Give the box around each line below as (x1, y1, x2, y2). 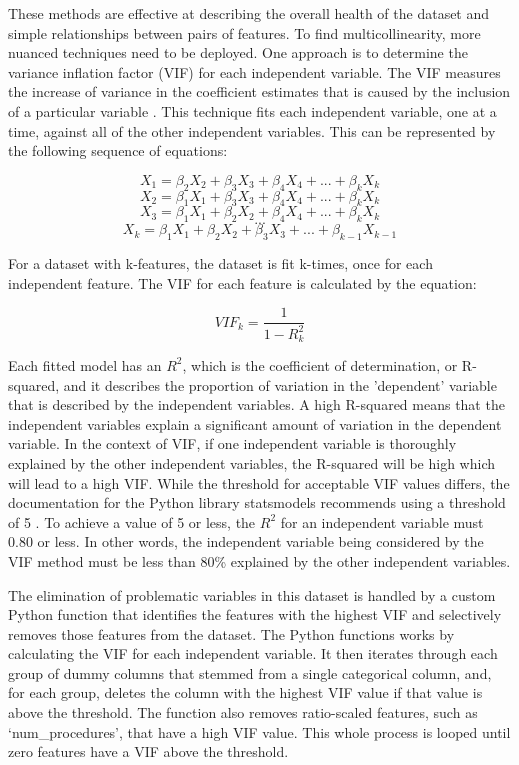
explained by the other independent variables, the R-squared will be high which (8, 452, 496, 473)
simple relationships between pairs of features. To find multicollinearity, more (8, 22, 481, 43)
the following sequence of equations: (8, 140, 228, 161)
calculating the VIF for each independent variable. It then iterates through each (8, 643, 498, 664)
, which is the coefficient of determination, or (182, 354, 458, 375)
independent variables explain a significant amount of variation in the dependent (8, 413, 502, 434)
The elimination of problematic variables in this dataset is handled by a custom (8, 584, 496, 605)
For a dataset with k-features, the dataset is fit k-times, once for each (8, 252, 433, 273)
